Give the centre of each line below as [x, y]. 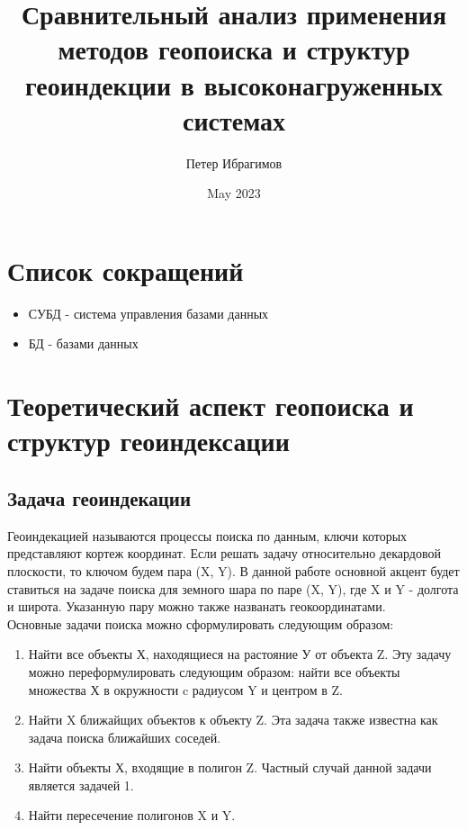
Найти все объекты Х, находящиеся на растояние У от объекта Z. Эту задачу [240, 654]
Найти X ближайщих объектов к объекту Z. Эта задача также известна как [233, 720]
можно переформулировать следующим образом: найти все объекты [214, 671]
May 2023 [234, 193]
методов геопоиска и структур [234, 49]
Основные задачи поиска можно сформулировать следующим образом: [201, 623]
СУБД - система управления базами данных [148, 313]
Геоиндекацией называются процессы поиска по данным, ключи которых [207, 535]
